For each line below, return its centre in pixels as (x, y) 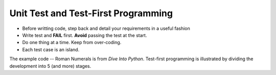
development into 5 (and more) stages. (50, 66)
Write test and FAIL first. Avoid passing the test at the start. (85, 35)
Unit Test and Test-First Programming (91, 13)
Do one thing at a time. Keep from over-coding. (72, 43)
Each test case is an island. (51, 49)
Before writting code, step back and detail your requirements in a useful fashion (106, 28)
